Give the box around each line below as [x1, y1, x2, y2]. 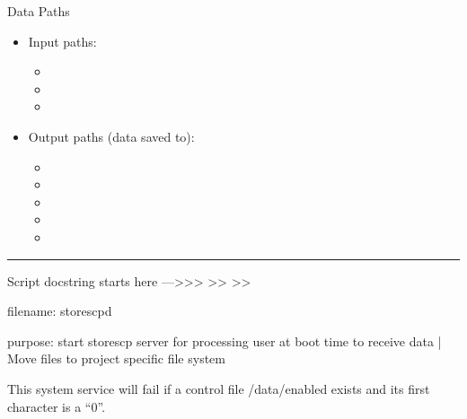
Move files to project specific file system [7, 349, 225, 368]
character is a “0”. [7, 397, 106, 415]
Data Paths [7, 2, 70, 20]
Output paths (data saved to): [28, 127, 195, 145]
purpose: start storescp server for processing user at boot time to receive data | [7, 331, 442, 350]
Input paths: [28, 31, 97, 50]
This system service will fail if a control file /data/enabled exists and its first [7, 379, 430, 397]
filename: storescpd [7, 301, 112, 320]
